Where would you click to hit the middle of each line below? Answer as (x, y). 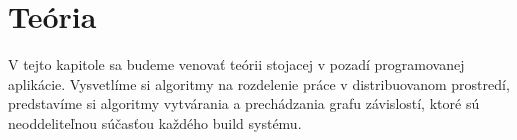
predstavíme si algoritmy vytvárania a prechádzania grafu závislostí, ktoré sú (244, 103)
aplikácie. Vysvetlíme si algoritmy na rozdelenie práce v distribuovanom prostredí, (259, 83)
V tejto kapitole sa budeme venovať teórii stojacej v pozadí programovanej (236, 64)
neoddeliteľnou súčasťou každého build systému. (155, 122)
